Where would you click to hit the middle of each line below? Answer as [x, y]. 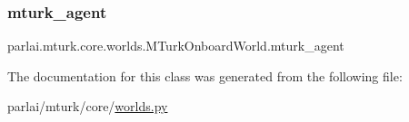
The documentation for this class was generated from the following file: [205, 75]
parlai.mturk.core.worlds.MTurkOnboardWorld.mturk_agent [176, 46]
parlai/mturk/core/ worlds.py [88, 106]
